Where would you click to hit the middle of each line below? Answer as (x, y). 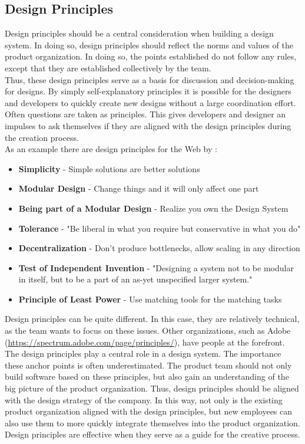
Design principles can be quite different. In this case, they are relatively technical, (152, 319)
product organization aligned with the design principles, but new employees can (149, 411)
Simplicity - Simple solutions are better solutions (109, 168)
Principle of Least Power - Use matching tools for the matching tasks (150, 299)
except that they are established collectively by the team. (108, 68)
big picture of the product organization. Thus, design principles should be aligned (152, 388)
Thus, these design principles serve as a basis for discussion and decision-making (150, 79)
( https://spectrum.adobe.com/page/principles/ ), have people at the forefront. (145, 342)
